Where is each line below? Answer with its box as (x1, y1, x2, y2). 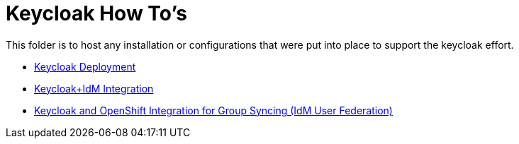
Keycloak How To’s (6, 1, 187, 25)
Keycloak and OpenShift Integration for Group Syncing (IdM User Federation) (34, 104, 393, 116)
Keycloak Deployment (34, 60, 136, 73)
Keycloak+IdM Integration (34, 82, 154, 95)
